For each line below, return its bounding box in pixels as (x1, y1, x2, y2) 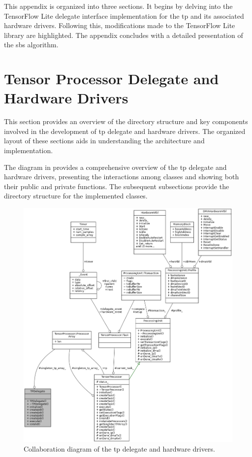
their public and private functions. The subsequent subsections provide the (4, 181, 229, 191)
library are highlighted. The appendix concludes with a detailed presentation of (4, 30, 243, 40)
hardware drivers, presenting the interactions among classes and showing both (4, 171, 239, 182)
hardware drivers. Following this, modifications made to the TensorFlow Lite (4, 20, 235, 31)
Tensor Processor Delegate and (4, 68, 219, 89)
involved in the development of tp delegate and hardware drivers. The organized (4, 126, 246, 136)
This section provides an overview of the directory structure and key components (4, 116, 248, 127)
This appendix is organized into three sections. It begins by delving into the (4, 1, 233, 11)
